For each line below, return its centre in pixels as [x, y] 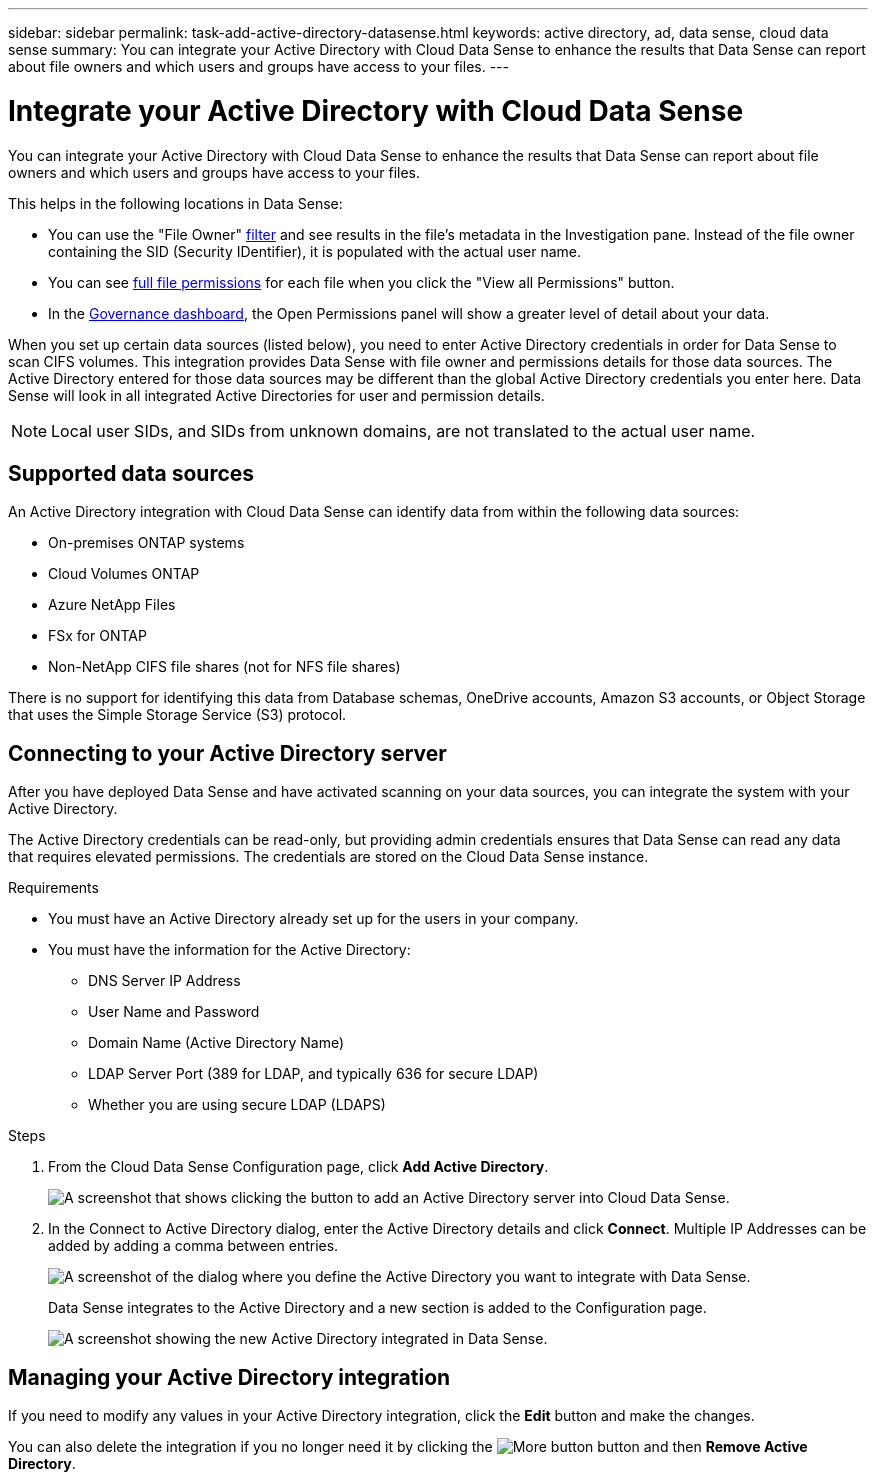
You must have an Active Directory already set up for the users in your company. [313, 919]
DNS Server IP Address [164, 981]
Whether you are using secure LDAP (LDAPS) [237, 1105]
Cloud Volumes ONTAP [124, 574]
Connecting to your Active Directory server [227, 753]
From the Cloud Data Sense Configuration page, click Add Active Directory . [298, 1167]
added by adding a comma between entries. [193, 1246]
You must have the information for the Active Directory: [229, 950]
